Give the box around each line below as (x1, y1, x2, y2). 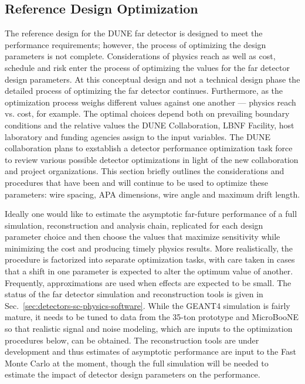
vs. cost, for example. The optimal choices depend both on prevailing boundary (5, 107, 290, 120)
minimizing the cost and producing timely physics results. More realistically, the (5, 242, 293, 254)
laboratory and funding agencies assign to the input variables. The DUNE (5, 130, 271, 142)
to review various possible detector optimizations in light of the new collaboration (5, 153, 299, 165)
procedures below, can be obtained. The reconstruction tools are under (5, 334, 259, 346)
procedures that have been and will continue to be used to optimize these (5, 176, 269, 188)
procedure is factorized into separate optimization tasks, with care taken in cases (5, 253, 295, 266)
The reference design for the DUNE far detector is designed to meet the (5, 27, 263, 39)
